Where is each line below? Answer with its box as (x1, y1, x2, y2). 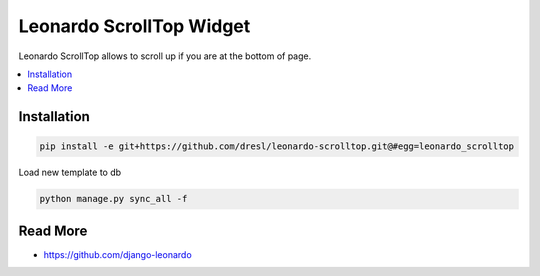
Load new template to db (18, 166, 122, 179)
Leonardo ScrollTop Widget (18, 15, 251, 37)
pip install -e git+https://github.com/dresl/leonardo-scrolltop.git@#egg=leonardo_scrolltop (39, 141, 515, 152)
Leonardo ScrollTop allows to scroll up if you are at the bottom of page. (18, 50, 312, 62)
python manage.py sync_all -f (39, 193, 188, 205)
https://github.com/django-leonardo (43, 248, 192, 260)
